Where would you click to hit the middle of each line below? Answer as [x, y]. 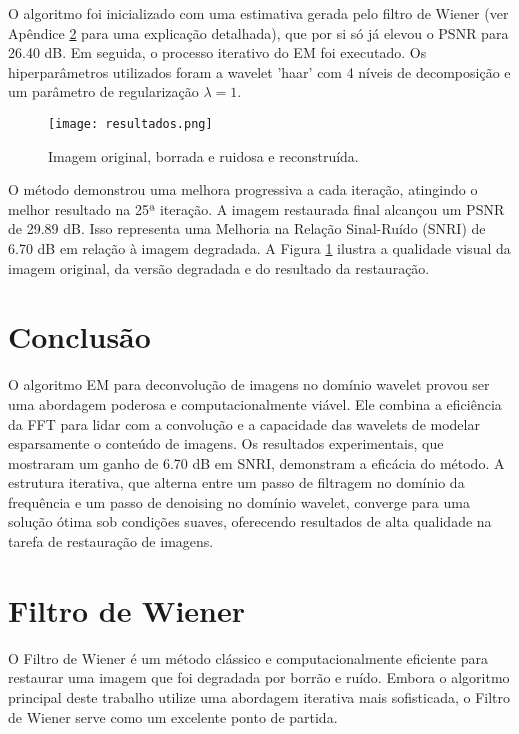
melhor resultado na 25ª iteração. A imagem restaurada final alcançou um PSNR [256, 208]
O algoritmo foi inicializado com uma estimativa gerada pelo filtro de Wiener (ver [258, 13]
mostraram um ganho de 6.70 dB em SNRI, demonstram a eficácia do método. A [256, 462]
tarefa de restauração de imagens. [111, 541]
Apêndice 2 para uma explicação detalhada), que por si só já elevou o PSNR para [258, 32]
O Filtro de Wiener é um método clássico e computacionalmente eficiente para [248, 657]
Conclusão [79, 336]
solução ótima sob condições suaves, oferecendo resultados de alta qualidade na [250, 521]
